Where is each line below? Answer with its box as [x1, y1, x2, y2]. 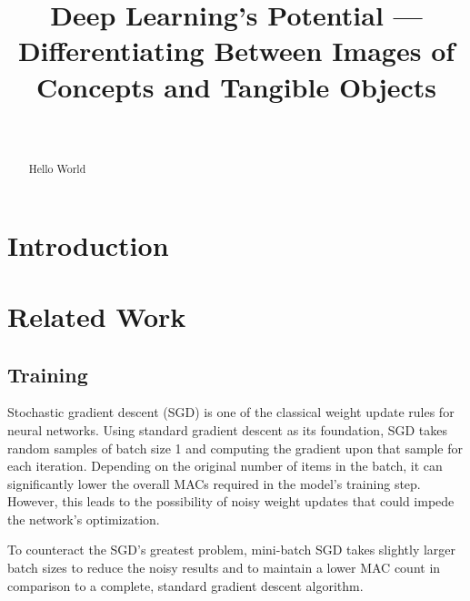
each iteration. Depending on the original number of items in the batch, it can [7, 456, 443, 475]
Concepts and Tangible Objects [35, 67, 437, 105]
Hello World [28, 160, 86, 176]
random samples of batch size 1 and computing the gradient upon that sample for [7, 438, 463, 457]
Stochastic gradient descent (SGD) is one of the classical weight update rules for [7, 402, 455, 422]
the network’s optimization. [7, 509, 160, 528]
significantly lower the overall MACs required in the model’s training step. [7, 474, 421, 493]
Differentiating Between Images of [17, 32, 455, 69]
